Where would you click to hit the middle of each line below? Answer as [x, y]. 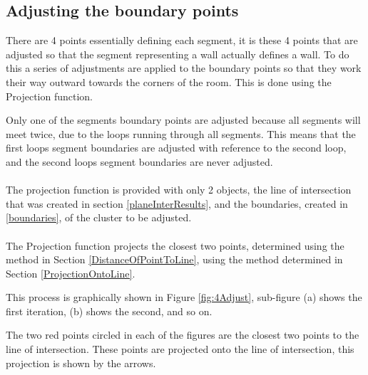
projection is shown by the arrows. [81, 363]
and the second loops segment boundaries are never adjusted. [139, 161]
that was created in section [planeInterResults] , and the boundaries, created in [177, 203]
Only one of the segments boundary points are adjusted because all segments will [183, 120]
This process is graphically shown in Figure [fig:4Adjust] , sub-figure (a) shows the [184, 297]
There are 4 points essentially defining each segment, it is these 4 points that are [182, 40]
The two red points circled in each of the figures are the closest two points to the [183, 335]
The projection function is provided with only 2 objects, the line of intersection [179, 190]
